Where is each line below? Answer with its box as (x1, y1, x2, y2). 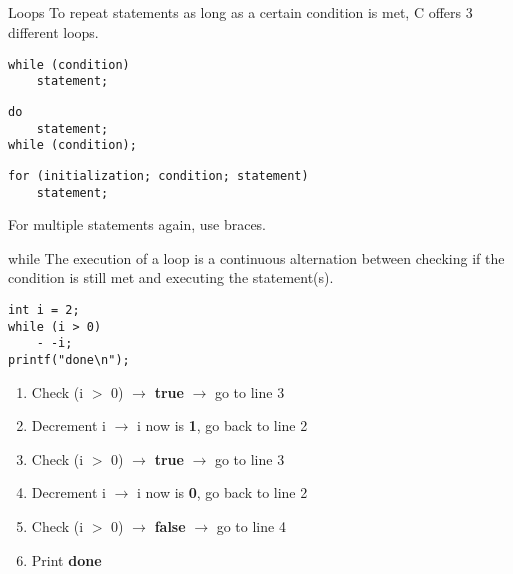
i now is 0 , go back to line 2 (136, 482, 308, 503)
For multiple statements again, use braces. (8, 214, 267, 235)
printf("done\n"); (8, 352, 130, 367)
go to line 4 (216, 515, 286, 536)
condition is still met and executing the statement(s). (8, 267, 334, 288)
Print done (31, 549, 102, 570)
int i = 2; (8, 302, 80, 317)
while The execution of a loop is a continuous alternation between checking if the (8, 247, 505, 268)
